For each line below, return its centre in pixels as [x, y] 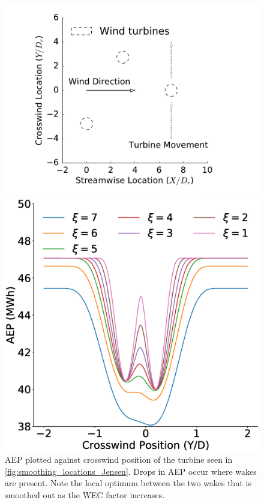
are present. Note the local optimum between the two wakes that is [128, 483]
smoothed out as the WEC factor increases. [85, 495]
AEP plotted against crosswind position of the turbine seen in [119, 459]
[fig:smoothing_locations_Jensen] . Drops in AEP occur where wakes [131, 471]
